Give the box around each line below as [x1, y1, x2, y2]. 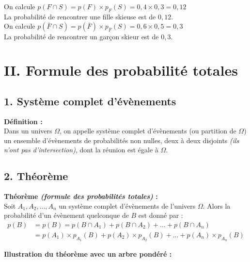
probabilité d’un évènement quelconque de [4, 210, 129, 220]
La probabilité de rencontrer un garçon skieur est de [4, 32, 159, 42]
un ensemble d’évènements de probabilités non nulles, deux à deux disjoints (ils [4, 135, 239, 145]
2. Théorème [4, 168, 68, 183]
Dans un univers [4, 126, 52, 136]
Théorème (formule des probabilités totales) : [4, 191, 158, 201]
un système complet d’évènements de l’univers [59, 200, 196, 211]
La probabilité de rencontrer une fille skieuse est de [4, 11, 156, 21]
